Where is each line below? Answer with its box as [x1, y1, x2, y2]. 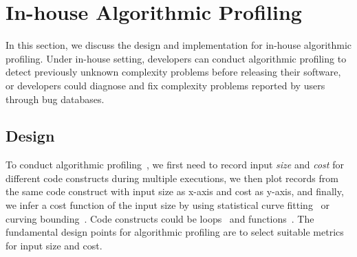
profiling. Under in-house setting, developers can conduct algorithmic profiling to [6, 51, 347, 65]
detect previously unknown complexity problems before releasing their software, [6, 65, 341, 79]
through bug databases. [6, 91, 105, 106]
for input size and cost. [6, 238, 102, 252]
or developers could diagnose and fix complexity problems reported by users [6, 78, 325, 92]
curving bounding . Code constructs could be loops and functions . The [6, 211, 314, 225]
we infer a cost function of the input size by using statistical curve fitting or [6, 198, 330, 212]
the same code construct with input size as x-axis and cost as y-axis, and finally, [6, 184, 344, 199]
